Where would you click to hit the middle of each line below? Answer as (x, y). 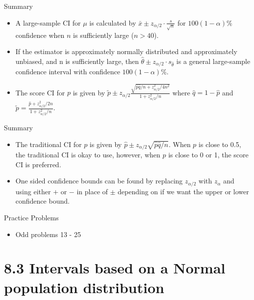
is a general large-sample (213, 61)
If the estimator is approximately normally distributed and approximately (126, 51)
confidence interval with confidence (68, 72)
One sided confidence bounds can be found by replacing (99, 181)
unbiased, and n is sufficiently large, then (77, 61)
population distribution (84, 287)
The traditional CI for (49, 144)
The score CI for (40, 92)
